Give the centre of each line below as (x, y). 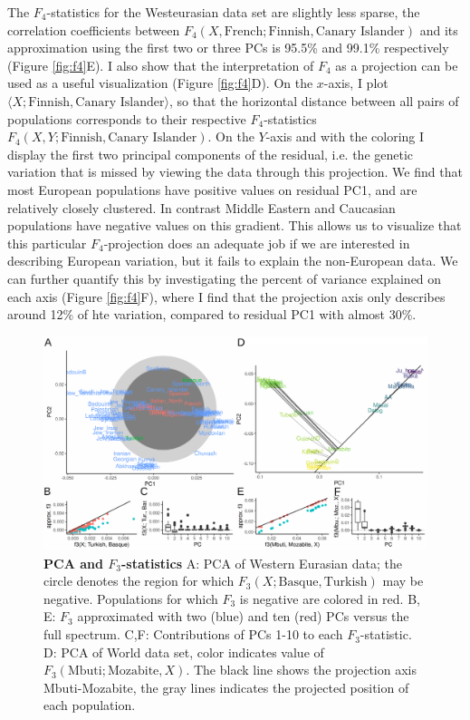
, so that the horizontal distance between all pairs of (314, 100)
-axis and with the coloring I (345, 136)
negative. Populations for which (131, 598)
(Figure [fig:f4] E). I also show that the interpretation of (161, 65)
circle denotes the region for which (139, 581)
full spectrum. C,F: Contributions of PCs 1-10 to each (193, 634)
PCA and (73, 563)
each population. (90, 705)
